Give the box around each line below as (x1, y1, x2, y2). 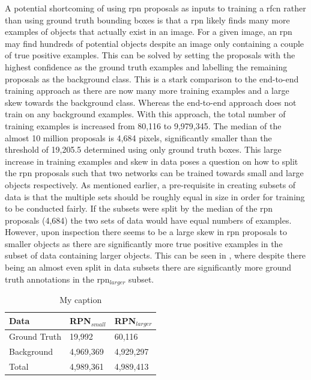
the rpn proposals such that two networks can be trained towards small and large (5, 167, 304, 179)
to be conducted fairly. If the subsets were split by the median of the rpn (5, 202, 273, 215)
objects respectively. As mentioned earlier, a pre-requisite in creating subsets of (5, 178, 296, 191)
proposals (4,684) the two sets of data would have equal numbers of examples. (5, 213, 292, 226)
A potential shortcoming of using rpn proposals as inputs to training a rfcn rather (5, 2, 306, 14)
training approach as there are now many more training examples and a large (5, 84, 289, 97)
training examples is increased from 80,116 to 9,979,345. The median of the (5, 119, 282, 132)
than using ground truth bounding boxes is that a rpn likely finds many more (5, 13, 290, 26)
